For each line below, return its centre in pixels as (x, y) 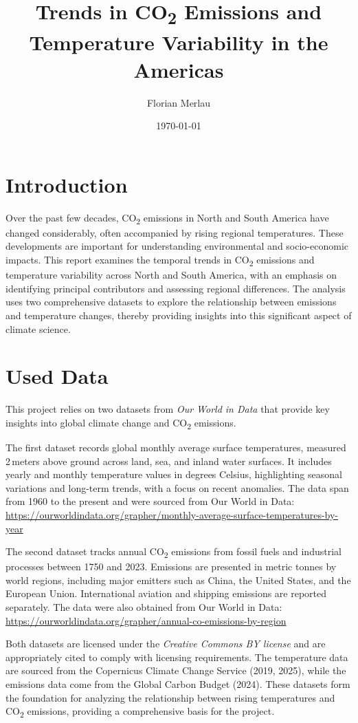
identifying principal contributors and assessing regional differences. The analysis (176, 288)
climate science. (38, 328)
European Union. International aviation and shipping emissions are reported (166, 593)
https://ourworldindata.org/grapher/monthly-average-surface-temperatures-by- (172, 514)
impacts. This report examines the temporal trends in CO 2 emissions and (160, 260)
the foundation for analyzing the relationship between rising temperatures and (170, 697)
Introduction (67, 184)
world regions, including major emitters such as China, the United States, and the (178, 580)
